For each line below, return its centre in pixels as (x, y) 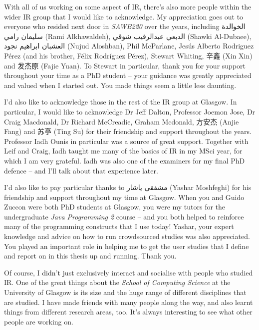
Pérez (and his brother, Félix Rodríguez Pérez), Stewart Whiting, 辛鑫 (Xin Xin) (128, 55)
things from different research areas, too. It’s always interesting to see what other (128, 312)
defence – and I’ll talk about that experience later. (81, 170)
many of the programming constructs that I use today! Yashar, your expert (119, 226)
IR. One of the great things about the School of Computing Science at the (117, 282)
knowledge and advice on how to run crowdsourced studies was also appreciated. (127, 236)
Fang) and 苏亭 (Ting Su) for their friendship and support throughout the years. (128, 131)
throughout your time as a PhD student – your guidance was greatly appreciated (128, 75)
